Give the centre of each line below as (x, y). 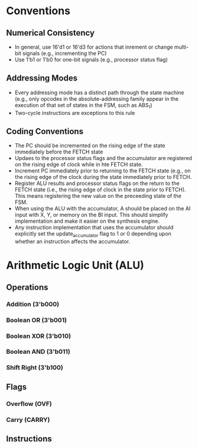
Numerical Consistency (50, 33)
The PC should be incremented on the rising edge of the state (90, 146)
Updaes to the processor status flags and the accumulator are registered (103, 158)
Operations (27, 287)
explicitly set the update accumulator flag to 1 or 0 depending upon (93, 234)
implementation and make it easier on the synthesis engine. (87, 221)
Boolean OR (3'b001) (36, 320)
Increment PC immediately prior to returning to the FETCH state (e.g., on (103, 171)
